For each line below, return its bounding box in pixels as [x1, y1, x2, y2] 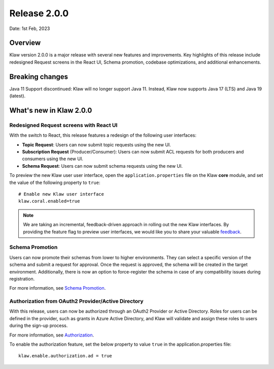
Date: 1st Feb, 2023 [9, 25, 50, 32]
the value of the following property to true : [9, 179, 101, 186]
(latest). [9, 93, 26, 99]
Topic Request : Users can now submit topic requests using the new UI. [22, 141, 171, 147]
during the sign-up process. [9, 323, 68, 329]
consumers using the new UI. [22, 156, 83, 162]
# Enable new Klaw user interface [18, 191, 104, 197]
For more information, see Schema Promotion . [9, 285, 106, 291]
